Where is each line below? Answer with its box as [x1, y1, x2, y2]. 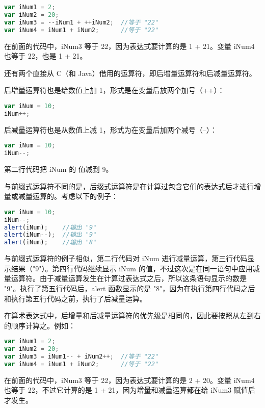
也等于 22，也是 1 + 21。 [4, 50, 87, 61]
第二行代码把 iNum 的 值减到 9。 [4, 163, 113, 174]
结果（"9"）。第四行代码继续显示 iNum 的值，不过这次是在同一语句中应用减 [11, 263, 260, 273]
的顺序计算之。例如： [4, 320, 75, 330]
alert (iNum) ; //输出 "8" [4, 239, 97, 246]
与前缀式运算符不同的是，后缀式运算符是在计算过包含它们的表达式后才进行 [4, 181, 254, 191]
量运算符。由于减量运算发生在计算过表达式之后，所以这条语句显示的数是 [4, 273, 247, 284]
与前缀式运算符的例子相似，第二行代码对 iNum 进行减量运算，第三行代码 [4, 253, 248, 264]
